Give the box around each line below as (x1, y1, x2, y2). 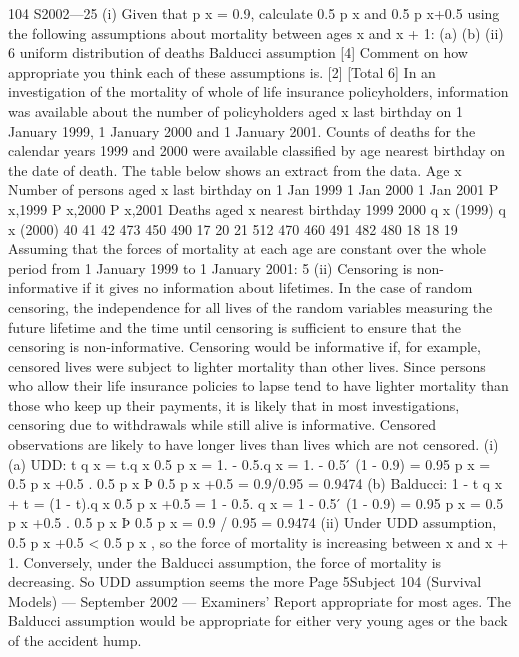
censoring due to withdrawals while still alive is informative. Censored (8, 414, 436, 435)
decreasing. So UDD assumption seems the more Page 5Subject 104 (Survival (8, 571, 482, 592)
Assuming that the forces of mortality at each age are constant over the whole (8, 238, 486, 259)
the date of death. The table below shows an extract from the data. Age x (8, 159, 462, 180)
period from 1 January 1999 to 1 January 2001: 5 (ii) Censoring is (8, 257, 413, 278)
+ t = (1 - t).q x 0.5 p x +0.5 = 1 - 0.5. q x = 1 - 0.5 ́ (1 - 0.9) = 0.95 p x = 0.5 (8, 492, 504, 513)
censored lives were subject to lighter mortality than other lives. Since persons (8, 355, 486, 376)
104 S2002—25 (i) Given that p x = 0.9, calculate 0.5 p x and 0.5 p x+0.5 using (8, 3, 500, 23)
